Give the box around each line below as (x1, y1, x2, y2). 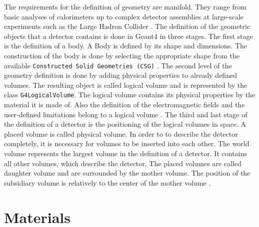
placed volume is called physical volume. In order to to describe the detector (4, 128, 238, 139)
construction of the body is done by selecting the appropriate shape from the (4, 50, 240, 60)
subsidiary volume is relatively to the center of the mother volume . (4, 177, 211, 188)
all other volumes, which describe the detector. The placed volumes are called (4, 158, 241, 168)
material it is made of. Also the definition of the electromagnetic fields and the (4, 99, 245, 110)
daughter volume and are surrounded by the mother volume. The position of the (4, 168, 250, 178)
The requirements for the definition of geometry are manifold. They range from (4, 1, 246, 11)
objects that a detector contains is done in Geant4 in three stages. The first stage (4, 30, 253, 41)
